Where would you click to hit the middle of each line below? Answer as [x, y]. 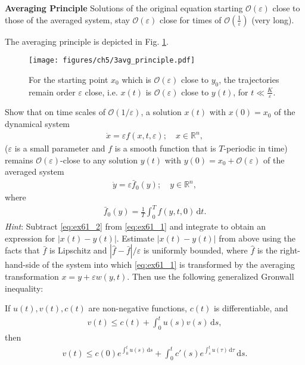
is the [267, 250]
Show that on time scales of [55, 112]
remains [19, 160]
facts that [22, 250]
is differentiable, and [251, 308]
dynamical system [38, 124]
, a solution [161, 112]
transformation [32, 276]
